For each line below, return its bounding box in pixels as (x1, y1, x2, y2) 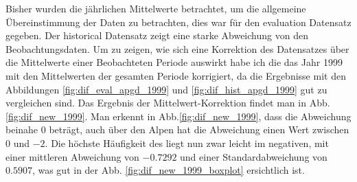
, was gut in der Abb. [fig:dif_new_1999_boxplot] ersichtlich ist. (32, 163, 305, 177)
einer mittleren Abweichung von (5, 149, 139, 163)
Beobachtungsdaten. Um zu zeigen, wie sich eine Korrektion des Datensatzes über (5, 41, 349, 56)
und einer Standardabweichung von (180, 149, 327, 163)
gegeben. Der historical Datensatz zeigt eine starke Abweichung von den (5, 28, 308, 43)
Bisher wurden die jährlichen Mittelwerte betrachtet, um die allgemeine (5, 1, 306, 15)
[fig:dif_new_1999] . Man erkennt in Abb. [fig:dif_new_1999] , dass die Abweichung (5, 109, 352, 123)
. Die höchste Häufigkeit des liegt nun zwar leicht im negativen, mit (45, 135, 329, 150)
